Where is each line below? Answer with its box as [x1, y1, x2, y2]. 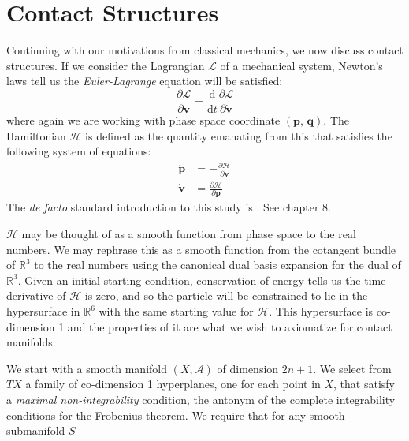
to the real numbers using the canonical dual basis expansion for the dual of [34, 256, 401, 273]
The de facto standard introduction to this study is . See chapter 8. [6, 199, 331, 215]
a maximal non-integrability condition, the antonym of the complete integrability [6, 391, 396, 407]
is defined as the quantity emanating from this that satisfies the [85, 127, 392, 144]
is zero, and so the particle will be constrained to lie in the [84, 287, 368, 304]
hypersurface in [6, 303, 80, 320]
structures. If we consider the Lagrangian [6, 57, 205, 73]
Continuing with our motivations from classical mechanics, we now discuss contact [6, 42, 403, 58]
